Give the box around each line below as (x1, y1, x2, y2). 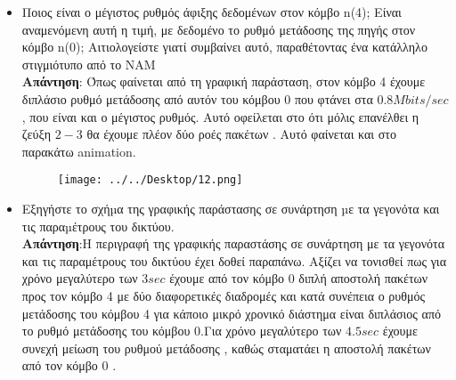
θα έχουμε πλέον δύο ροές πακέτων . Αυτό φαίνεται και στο (86, 125, 396, 143)
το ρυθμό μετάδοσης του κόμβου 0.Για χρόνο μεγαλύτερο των (21, 321, 342, 340)
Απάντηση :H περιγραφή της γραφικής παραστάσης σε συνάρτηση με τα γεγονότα (21, 234, 445, 253)
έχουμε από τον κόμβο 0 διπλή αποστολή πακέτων (169, 269, 428, 287)
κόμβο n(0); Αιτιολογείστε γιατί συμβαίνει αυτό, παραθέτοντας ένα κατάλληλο (21, 37, 427, 56)
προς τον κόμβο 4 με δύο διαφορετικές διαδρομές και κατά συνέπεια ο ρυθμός (21, 286, 425, 304)
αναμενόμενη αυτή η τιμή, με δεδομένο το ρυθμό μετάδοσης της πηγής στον (21, 20, 416, 38)
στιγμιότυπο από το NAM (21, 54, 156, 73)
